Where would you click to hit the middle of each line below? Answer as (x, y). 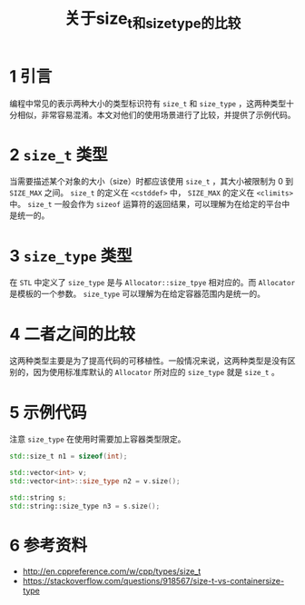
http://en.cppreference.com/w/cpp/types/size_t (112, 571)
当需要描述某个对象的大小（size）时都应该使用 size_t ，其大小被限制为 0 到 (152, 182)
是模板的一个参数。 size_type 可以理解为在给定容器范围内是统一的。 (138, 294)
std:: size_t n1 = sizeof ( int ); (69, 456)
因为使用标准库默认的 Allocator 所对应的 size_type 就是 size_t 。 (156, 372)
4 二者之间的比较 (73, 334)
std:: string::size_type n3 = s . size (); (85, 506)
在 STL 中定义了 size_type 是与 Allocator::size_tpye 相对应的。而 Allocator (152, 283)
